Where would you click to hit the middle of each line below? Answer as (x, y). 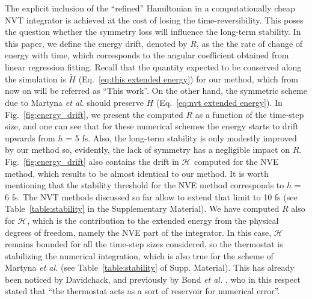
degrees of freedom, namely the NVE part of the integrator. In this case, (138, 232)
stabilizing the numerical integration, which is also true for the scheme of (139, 255)
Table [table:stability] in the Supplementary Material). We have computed (142, 208)
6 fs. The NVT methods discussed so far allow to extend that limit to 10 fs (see (151, 196)
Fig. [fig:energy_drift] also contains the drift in (92, 161)
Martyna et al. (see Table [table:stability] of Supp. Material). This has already (150, 267)
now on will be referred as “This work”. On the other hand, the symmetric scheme (156, 91)
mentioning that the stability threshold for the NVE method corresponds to (145, 185)
